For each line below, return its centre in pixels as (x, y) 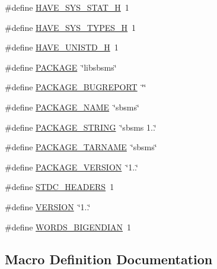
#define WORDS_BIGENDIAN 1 (68, 227)
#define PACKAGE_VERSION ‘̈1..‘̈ (71, 167)
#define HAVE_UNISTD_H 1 (62, 47)
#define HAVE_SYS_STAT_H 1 (67, 7)
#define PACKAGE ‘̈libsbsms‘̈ (61, 67)
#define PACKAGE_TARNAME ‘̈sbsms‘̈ (81, 147)
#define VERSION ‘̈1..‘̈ (48, 206)
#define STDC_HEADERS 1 (60, 187)
